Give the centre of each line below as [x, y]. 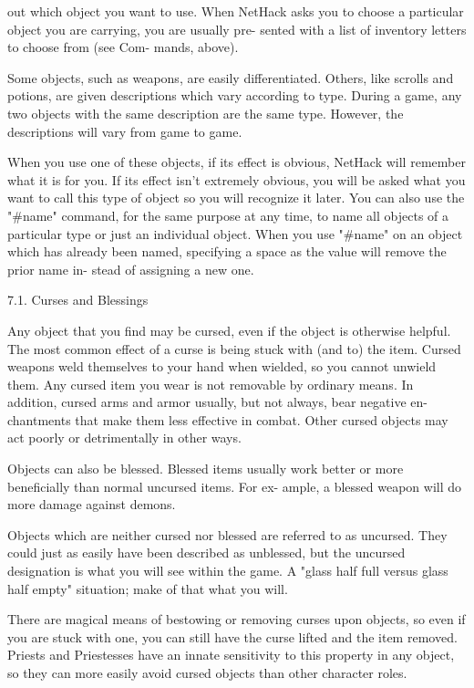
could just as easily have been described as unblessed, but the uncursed [206, 552]
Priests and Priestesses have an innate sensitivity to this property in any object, [231, 655]
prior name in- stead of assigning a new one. [131, 269]
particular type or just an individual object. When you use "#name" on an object [235, 233]
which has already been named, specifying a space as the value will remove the [227, 251]
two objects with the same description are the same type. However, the [206, 113]
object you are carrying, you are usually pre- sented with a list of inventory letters [237, 29]
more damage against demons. [92, 504]
